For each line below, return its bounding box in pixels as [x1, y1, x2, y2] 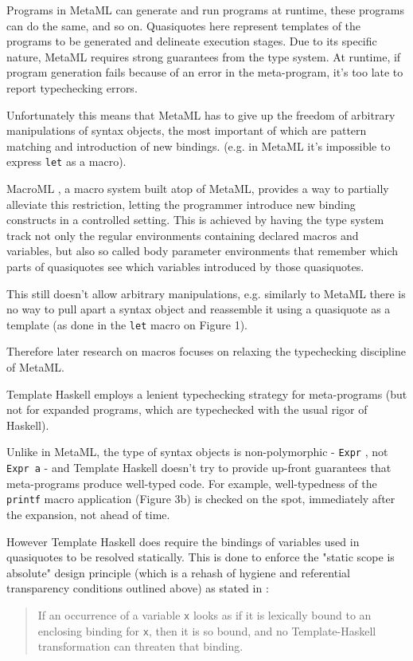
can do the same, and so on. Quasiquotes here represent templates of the [6, 17, 361, 33]
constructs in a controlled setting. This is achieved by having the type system [6, 211, 384, 228]
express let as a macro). [6, 153, 127, 170]
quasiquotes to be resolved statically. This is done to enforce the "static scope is [6, 549, 395, 565]
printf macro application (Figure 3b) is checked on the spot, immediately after [6, 490, 395, 507]
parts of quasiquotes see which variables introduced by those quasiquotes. [6, 258, 364, 274]
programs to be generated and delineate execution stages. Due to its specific [6, 33, 377, 49]
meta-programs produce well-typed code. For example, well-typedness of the [6, 474, 377, 491]
